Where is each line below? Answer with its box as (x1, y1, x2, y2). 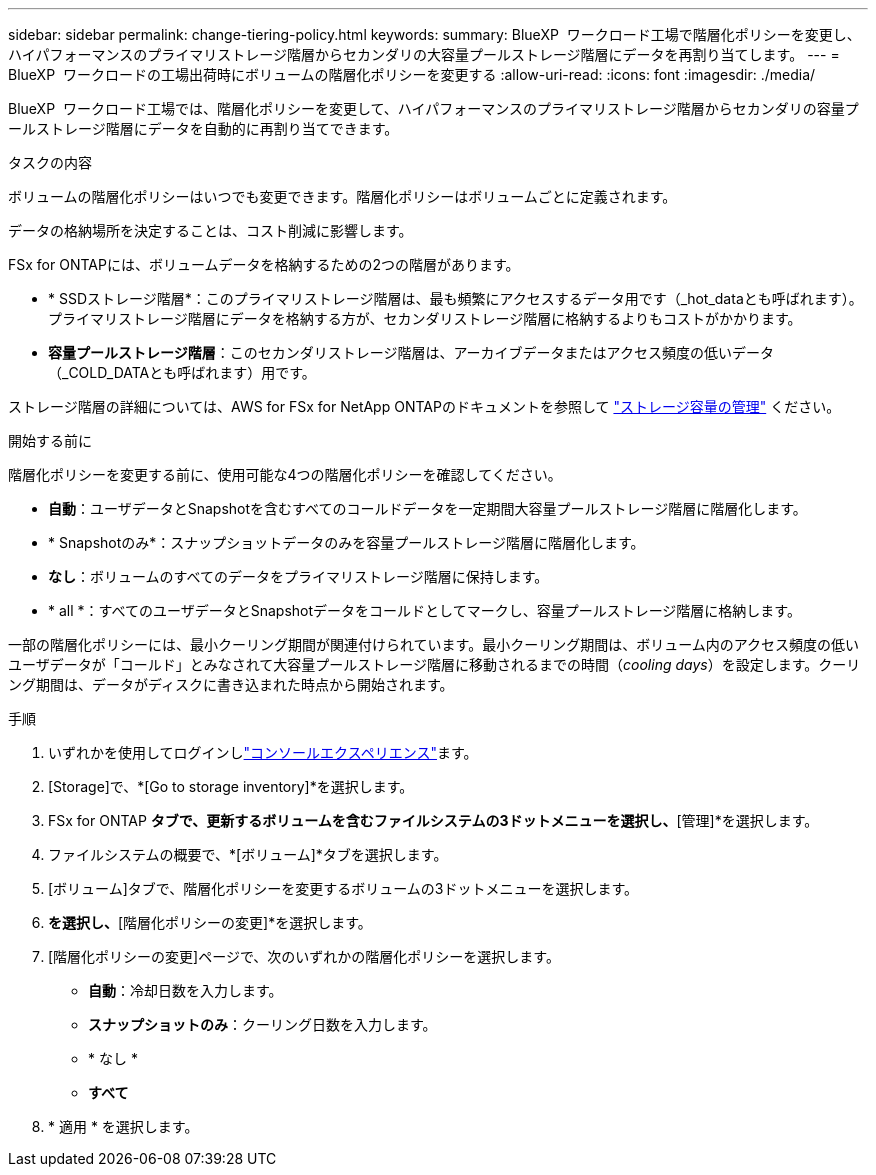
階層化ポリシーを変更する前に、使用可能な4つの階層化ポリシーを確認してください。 (8, 466, 562, 483)
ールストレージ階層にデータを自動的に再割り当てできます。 (8, 120, 399, 137)
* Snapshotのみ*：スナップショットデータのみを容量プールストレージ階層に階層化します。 (48, 534, 645, 551)
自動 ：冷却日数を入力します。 (88, 982, 283, 999)
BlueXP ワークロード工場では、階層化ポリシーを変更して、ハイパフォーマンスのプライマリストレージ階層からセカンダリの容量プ (8, 100, 859, 117)
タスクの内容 (8, 154, 92, 171)
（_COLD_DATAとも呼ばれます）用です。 (48, 364, 316, 381)
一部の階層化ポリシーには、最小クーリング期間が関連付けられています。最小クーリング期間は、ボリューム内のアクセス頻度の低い (8, 636, 860, 653)
